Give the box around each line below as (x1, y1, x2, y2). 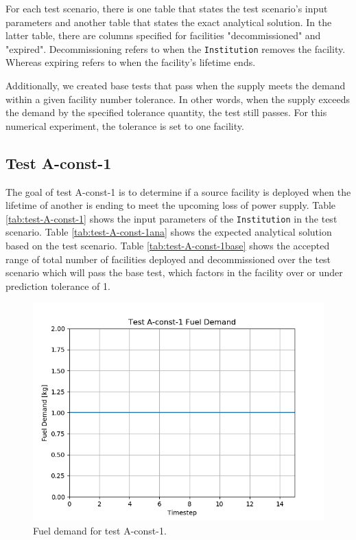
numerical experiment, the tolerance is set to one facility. (5, 118, 244, 133)
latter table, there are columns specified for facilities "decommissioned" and (5, 28, 321, 43)
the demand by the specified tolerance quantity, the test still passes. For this (5, 105, 327, 120)
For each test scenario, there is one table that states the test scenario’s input (5, 1, 328, 15)
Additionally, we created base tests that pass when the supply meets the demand (5, 78, 346, 93)
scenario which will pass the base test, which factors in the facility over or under (5, 265, 343, 280)
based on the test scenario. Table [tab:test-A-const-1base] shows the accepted (5, 238, 330, 253)
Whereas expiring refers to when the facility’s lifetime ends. (5, 55, 256, 69)
